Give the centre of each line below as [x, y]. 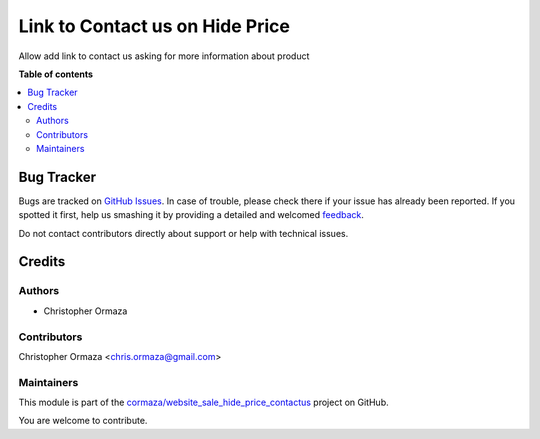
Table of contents [56, 74]
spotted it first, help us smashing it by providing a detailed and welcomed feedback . [191, 215]
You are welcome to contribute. [83, 421]
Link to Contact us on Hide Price [154, 26]
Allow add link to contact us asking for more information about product [164, 56]
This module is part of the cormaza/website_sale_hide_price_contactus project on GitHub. [203, 402]
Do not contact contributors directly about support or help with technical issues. [183, 233]
